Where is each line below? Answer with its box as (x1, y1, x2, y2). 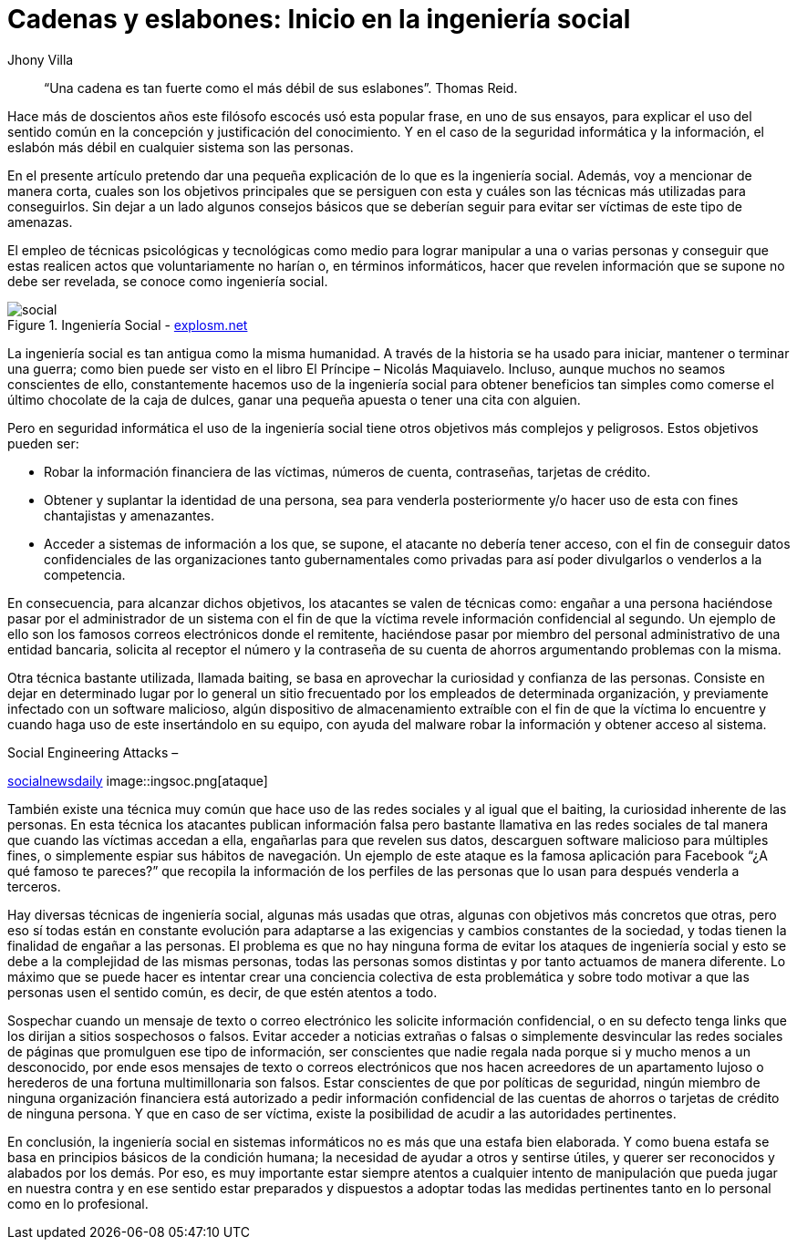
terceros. (7, 878, 61, 894)
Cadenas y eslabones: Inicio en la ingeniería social (7, 4, 631, 35)
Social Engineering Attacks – (7, 744, 179, 760)
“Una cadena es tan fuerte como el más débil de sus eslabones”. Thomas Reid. (44, 79, 518, 96)
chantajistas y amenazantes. (44, 507, 215, 523)
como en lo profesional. (7, 1195, 149, 1211)
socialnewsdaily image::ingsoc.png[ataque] (7, 772, 268, 788)
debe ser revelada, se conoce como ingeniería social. (7, 273, 328, 289)
